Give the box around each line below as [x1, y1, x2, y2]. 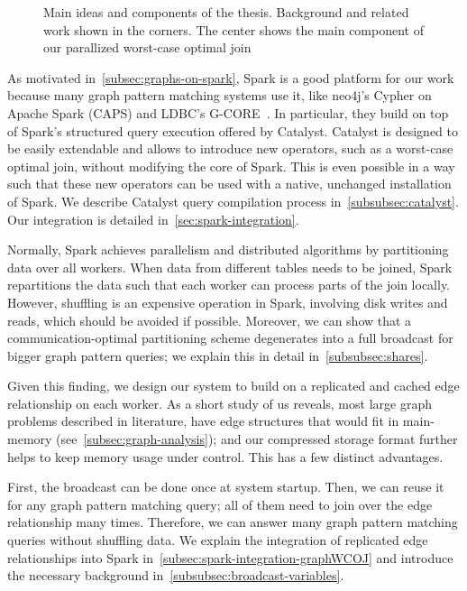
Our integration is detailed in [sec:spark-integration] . [7, 209, 299, 228]
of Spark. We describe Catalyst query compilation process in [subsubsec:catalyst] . [7, 191, 459, 210]
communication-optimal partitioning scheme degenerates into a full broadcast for [7, 328, 453, 347]
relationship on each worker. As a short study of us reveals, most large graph [7, 393, 432, 412]
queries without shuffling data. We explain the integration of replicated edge [7, 531, 428, 549]
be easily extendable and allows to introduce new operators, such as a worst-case [7, 139, 453, 158]
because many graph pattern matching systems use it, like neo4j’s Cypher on [7, 86, 432, 105]
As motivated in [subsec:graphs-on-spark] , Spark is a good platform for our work [7, 68, 454, 87]
